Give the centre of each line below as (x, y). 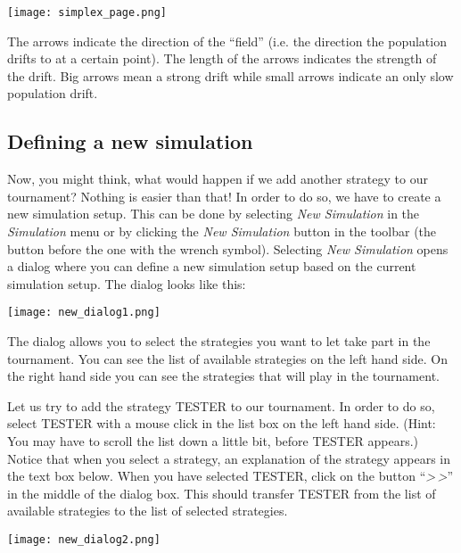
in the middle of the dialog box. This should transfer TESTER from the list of (222, 493)
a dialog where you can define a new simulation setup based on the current (212, 266)
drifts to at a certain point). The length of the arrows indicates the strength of (222, 58)
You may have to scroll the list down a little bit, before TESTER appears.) (213, 441)
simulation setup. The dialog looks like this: (127, 283)
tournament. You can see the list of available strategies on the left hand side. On (227, 358)
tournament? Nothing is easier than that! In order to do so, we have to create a (224, 196)
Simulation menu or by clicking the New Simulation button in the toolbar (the (222, 231)
